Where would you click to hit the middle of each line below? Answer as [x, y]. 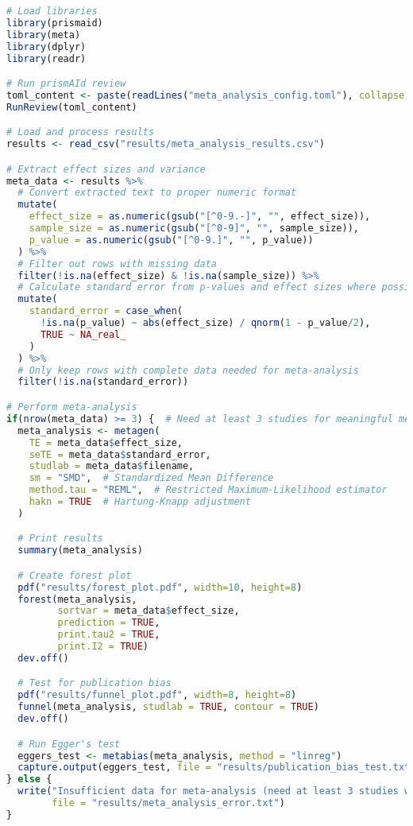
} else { [29, 779]
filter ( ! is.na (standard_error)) [103, 382]
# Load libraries [52, 11]
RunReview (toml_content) [72, 107]
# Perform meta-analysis [72, 407]
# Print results [60, 539]
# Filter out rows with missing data [117, 264]
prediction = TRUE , [109, 623]
